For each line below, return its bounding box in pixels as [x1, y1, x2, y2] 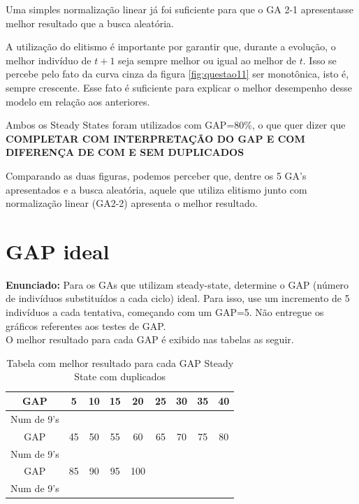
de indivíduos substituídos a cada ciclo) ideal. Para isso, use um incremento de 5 [6, 291, 350, 305]
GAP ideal [6, 236, 110, 265]
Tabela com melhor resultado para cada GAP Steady [6, 355, 234, 370]
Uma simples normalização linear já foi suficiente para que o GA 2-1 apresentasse [6, 2, 354, 16]
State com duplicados [74, 369, 166, 384]
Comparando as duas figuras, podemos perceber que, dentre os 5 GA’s [6, 168, 307, 182]
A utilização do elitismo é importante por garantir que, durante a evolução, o [6, 39, 336, 54]
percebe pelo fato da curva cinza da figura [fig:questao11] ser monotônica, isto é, [6, 66, 349, 81]
